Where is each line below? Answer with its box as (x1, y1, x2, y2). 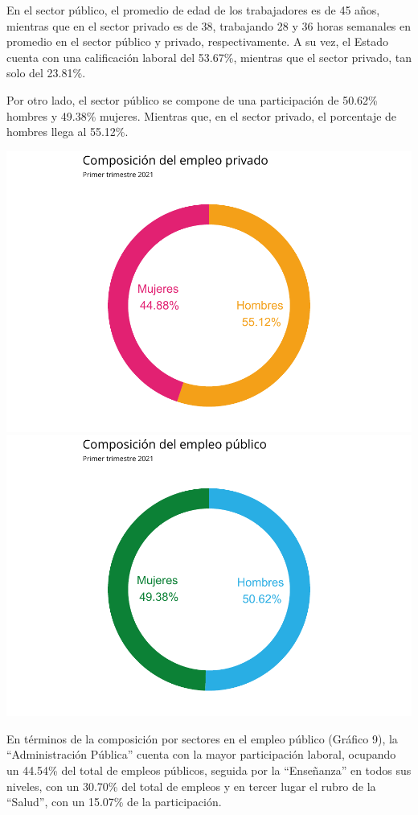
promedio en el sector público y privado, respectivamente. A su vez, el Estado (6, 33, 389, 50)
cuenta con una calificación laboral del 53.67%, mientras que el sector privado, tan (6, 48, 412, 65)
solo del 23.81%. (6, 64, 86, 81)
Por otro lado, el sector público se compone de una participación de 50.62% (6, 91, 378, 108)
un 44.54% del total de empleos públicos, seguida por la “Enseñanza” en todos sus (6, 761, 412, 778)
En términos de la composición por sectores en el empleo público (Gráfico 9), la (6, 730, 398, 747)
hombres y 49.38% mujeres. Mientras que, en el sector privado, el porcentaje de (6, 107, 397, 124)
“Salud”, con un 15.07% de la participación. (6, 793, 222, 810)
